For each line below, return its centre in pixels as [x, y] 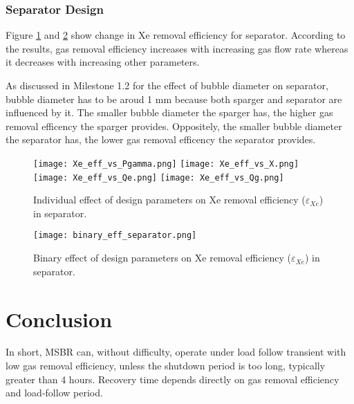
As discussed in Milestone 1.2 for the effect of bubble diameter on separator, [167, 85]
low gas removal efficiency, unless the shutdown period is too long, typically [166, 366]
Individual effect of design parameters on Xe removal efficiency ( [169, 200]
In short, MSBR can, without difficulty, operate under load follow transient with [176, 352]
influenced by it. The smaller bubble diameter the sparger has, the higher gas [169, 112]
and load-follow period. [54, 393]
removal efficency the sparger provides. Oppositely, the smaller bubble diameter [174, 126]
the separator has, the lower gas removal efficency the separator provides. [161, 139]
